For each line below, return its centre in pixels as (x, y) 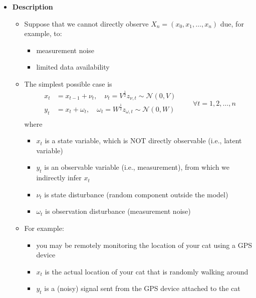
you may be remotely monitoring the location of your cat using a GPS (144, 245)
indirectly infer (59, 178)
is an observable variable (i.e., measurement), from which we (137, 167)
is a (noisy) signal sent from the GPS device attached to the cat (142, 288)
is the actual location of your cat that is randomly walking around (147, 271)
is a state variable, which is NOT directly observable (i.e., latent (143, 140)
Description (33, 7)
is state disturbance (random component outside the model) (136, 194)
